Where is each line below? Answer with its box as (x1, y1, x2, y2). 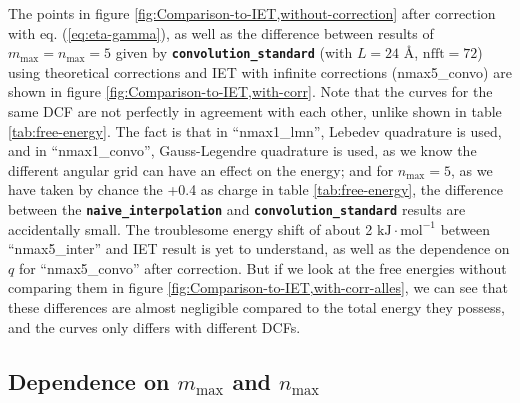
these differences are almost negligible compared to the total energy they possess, (8, 297, 505, 318)
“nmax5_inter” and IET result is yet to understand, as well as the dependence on (8, 238, 510, 259)
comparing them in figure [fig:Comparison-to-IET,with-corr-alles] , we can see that (8, 277, 508, 298)
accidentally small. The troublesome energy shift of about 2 (8, 218, 373, 239)
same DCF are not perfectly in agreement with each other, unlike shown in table (8, 101, 502, 122)
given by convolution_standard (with (115, 42, 353, 63)
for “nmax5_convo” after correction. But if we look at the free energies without (18, 257, 507, 278)
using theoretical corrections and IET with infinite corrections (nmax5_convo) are (8, 61, 512, 82)
